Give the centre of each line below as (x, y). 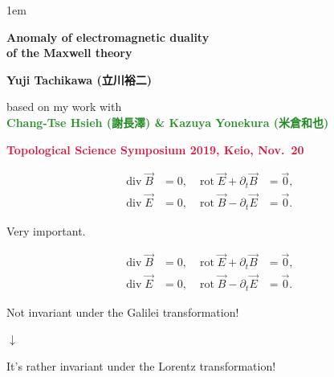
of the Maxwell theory (69, 53)
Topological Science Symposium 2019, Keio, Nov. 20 (155, 149)
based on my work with (64, 107)
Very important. (46, 230)
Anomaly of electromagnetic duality (108, 37)
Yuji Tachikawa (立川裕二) (79, 79)
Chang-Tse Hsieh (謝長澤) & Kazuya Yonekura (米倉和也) (168, 122)
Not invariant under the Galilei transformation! (123, 311)
